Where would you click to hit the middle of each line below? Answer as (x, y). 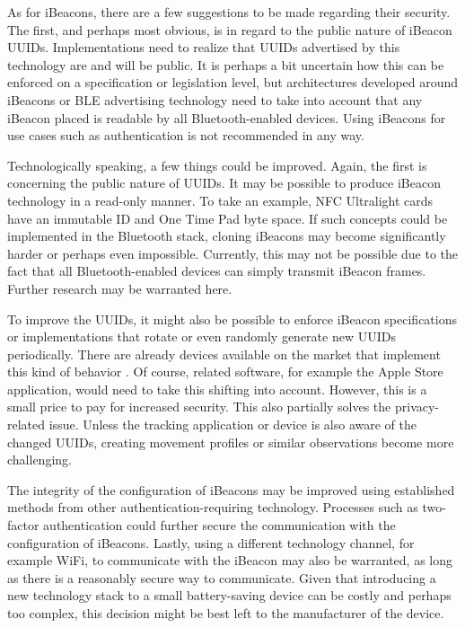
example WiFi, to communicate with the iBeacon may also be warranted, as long (230, 560)
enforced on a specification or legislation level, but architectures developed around (233, 82)
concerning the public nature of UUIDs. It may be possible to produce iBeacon (224, 183)
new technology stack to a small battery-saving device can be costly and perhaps (229, 595)
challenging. (39, 460)
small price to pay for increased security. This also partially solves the (199, 407)
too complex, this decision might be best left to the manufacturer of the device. (226, 613)
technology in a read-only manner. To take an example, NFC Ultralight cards (220, 200)
